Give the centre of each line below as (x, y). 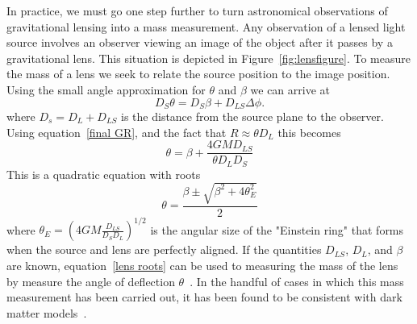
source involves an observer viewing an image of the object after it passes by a (200, 42)
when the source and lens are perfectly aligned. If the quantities (164, 249)
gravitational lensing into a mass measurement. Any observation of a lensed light (206, 26)
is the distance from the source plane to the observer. (252, 116)
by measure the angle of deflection (91, 281)
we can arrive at (290, 89)
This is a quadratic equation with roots (104, 174)
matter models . (47, 312)
